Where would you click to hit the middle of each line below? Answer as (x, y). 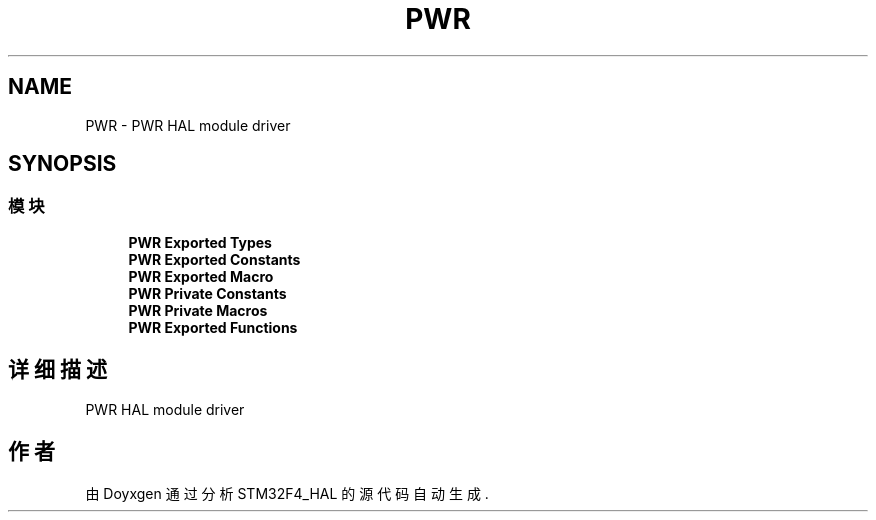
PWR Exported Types (200, 242)
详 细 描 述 (57, 370)
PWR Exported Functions (213, 327)
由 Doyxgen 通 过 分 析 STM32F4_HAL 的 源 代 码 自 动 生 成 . (287, 493)
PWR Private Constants (207, 293)
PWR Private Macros (198, 310)
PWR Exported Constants (214, 259)
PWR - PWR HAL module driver (188, 125)
